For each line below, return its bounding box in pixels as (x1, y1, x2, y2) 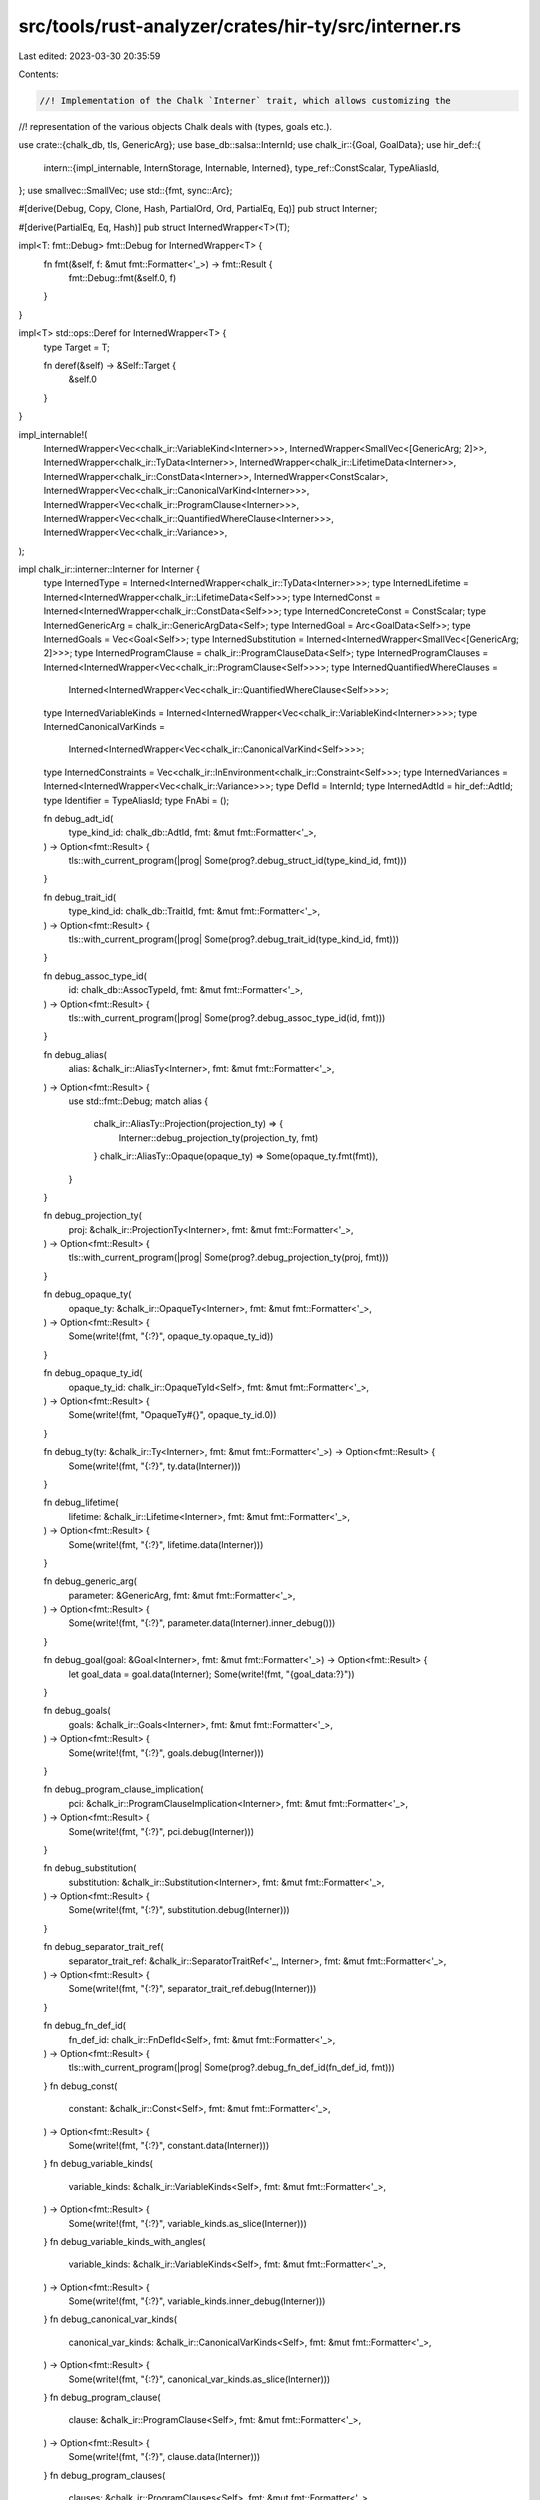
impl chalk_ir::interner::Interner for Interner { (18, 563, 200, 575)
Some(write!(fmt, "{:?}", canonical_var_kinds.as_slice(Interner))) (68, 2373, 331, 2385)
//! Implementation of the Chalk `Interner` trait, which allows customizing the (39, 95, 452, 106)
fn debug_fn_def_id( (43, 2020, 127, 2032)
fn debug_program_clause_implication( (43, 1783, 204, 1795)
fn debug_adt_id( (43, 812, 114, 824)
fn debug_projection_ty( (43, 1210, 142, 1222)
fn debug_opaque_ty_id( (43, 1367, 143, 1379)
